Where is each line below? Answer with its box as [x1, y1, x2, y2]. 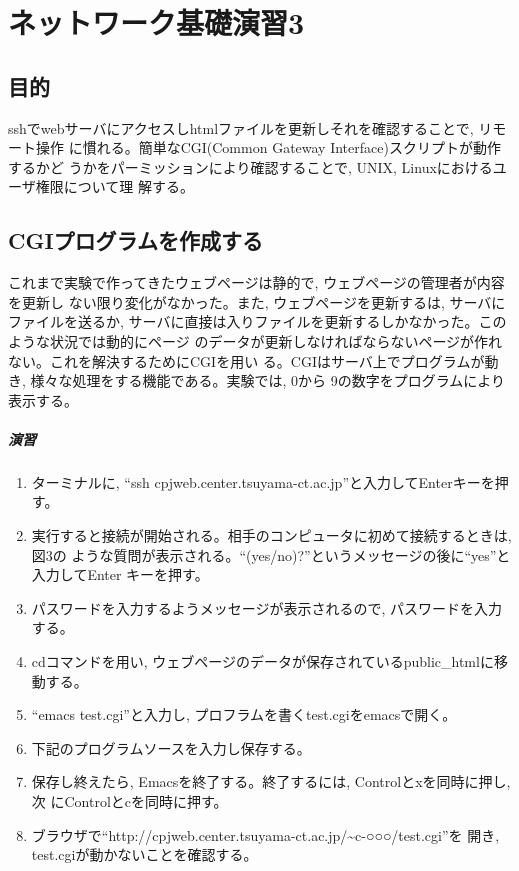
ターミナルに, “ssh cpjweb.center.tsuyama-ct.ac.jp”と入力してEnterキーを [31, 471, 495, 492]
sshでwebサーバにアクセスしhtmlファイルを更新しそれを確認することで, [8, 117, 474, 138]
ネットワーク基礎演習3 [8, 2, 305, 43]
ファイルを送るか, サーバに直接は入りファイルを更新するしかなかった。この [8, 311, 507, 332]
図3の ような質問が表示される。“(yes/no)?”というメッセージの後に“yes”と [31, 544, 511, 565]
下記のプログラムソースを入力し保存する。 [31, 737, 311, 758]
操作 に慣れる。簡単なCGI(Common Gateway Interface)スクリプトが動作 [35, 137, 501, 158]
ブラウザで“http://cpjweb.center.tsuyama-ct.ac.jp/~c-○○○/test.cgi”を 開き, [31, 824, 500, 845]
